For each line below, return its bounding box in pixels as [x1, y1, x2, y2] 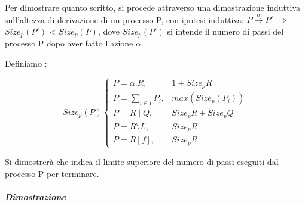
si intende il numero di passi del [167, 24, 284, 37]
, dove [97, 24, 120, 37]
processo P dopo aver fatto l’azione [5, 37, 133, 49]
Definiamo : [5, 57, 47, 70]
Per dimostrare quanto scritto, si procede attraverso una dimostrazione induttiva [5, 1, 301, 13]
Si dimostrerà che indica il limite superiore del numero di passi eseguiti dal [5, 155, 279, 167]
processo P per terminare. [5, 167, 99, 179]
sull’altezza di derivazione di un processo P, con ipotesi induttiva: [5, 13, 244, 26]
